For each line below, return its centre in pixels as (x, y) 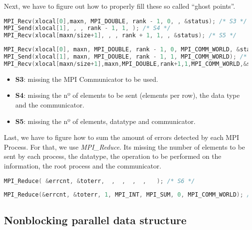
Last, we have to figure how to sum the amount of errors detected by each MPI (122, 137)
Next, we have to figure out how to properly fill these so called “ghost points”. (120, 6)
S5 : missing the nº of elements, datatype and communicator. (105, 121)
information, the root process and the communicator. (83, 166)
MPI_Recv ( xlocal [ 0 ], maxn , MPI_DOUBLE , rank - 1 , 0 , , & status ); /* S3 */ (126, 21)
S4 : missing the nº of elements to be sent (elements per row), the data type (127, 95)
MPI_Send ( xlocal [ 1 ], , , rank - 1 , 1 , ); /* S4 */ (87, 28)
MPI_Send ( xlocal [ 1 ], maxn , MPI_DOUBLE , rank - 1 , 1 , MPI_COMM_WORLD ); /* (126, 57)
